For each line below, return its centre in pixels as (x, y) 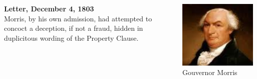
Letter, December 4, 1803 (49, 8)
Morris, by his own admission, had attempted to (78, 18)
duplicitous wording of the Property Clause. (71, 38)
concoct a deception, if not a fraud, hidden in (74, 28)
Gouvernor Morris (210, 72)
